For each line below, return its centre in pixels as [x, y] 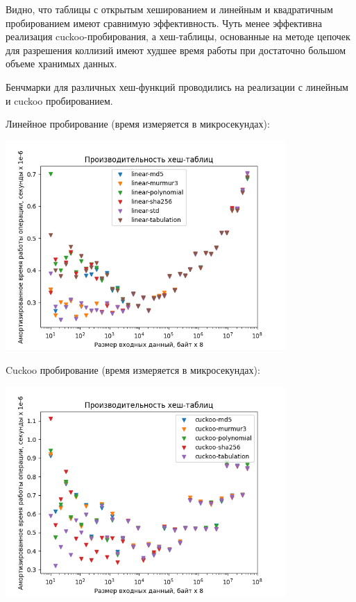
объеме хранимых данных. [61, 63]
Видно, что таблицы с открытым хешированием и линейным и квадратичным [169, 9]
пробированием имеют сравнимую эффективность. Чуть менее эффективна [164, 23]
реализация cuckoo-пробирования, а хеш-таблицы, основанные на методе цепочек [178, 36]
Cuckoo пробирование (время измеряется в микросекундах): [133, 369]
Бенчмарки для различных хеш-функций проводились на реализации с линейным [177, 86]
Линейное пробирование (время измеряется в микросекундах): [138, 124]
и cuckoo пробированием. [59, 100]
